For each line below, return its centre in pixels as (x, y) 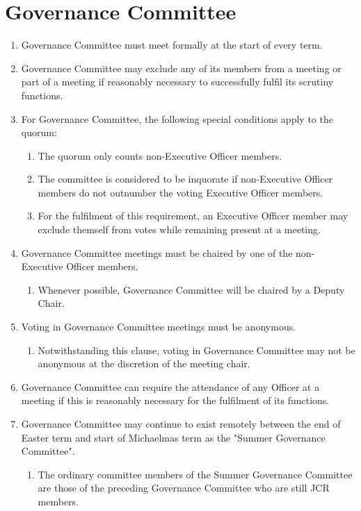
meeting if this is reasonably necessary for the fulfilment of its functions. (175, 400)
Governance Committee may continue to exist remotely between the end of (181, 424)
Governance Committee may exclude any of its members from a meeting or (181, 68)
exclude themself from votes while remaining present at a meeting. (179, 229)
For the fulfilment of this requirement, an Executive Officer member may (193, 216)
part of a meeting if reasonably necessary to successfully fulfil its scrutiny (177, 82)
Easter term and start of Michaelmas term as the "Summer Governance (173, 437)
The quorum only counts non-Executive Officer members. (160, 155)
